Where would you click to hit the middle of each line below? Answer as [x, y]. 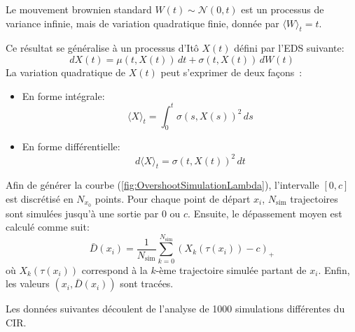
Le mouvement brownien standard [79, 9]
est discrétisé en [40, 198]
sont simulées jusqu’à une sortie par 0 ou [93, 213]
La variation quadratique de [66, 72]
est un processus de [283, 9]
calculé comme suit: [48, 227]
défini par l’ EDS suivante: [289, 48]
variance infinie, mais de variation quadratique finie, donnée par [142, 23]
